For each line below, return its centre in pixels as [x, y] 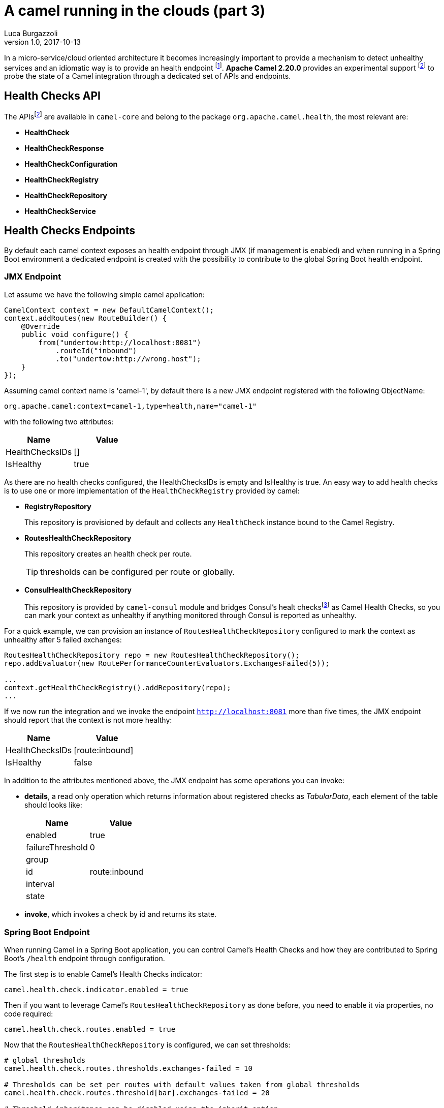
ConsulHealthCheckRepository [78, 590]
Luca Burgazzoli [31, 33]
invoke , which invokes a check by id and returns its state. [121, 914]
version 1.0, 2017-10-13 [42, 42]
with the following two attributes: [59, 421]
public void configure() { [75, 334]
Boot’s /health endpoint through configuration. [85, 958]
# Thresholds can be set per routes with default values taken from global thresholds [182, 1084]
